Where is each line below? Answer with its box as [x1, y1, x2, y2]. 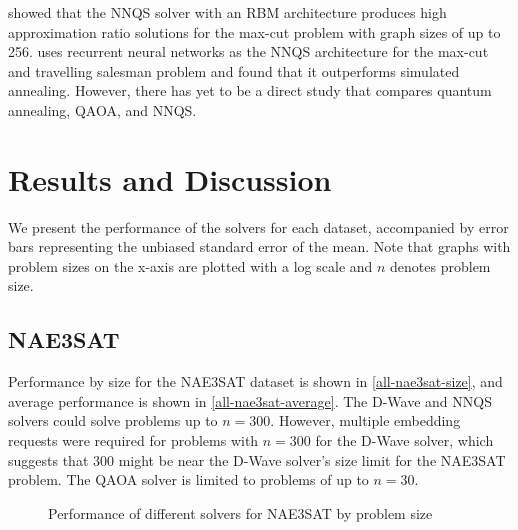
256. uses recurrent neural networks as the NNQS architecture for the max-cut [8, 41, 489, 62]
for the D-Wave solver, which [315, 430, 494, 451]
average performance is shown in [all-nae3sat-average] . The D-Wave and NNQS [8, 390, 492, 411]
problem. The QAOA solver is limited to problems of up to [8, 469, 369, 490]
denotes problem [390, 255, 491, 276]
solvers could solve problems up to [8, 410, 218, 431]
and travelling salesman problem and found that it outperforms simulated [8, 60, 460, 81]
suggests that [8, 449, 89, 470]
